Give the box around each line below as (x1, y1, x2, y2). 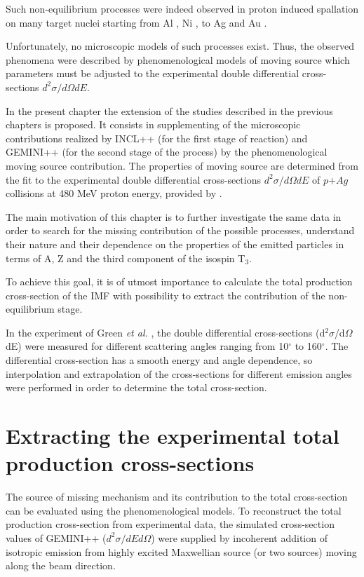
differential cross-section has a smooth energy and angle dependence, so (6, 353, 313, 367)
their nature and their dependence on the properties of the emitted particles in (6, 236, 344, 251)
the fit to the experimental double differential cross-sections (6, 172, 262, 186)
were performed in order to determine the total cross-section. (6, 380, 267, 395)
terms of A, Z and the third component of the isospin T (6, 250, 245, 265)
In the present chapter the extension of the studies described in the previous (6, 103, 333, 118)
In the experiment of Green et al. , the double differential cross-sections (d (6, 325, 325, 339)
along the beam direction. (6, 558, 116, 573)
